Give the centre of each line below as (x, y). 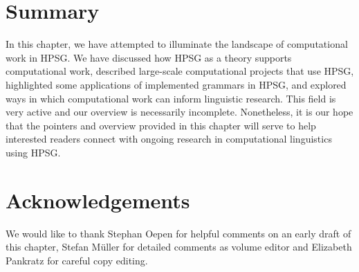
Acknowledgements (98, 200)
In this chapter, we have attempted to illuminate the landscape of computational (177, 44)
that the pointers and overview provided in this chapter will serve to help (161, 125)
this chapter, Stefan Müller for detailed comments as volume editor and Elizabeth (179, 247)
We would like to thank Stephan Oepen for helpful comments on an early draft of (178, 233)
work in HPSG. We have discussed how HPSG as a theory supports (149, 57)
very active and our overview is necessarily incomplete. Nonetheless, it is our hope (179, 112)
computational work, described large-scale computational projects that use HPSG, (180, 71)
